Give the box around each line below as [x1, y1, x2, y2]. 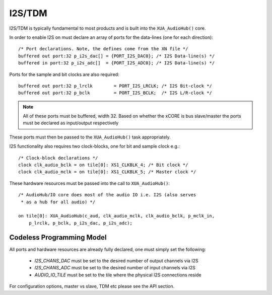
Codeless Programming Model [9, 233, 107, 242]
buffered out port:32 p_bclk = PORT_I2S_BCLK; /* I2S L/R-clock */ [18, 90, 213, 96]
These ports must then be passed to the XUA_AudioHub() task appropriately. [9, 134, 171, 140]
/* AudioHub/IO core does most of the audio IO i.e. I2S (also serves [18, 192, 196, 198]
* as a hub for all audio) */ [21, 199, 96, 205]
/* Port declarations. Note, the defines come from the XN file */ [18, 46, 188, 52]
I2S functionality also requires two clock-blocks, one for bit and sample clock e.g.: [9, 143, 180, 150]
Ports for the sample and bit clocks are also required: [9, 71, 119, 78]
